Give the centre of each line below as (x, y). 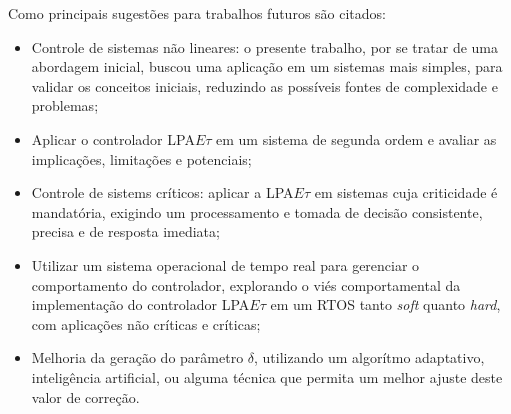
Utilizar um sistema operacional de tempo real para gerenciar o (225, 264)
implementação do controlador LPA (140, 304)
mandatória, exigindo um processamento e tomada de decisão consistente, (257, 211)
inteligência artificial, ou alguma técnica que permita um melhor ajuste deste (267, 376)
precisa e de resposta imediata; (125, 231)
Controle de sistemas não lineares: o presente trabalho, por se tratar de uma (264, 46)
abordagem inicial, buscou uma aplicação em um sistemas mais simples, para (267, 66)
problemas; (65, 105)
